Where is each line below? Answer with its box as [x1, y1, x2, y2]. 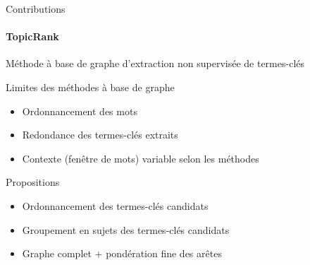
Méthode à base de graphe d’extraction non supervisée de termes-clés [6, 56, 305, 71]
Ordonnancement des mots [22, 103, 137, 118]
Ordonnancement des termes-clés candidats [22, 198, 209, 213]
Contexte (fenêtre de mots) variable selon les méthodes [22, 151, 259, 165]
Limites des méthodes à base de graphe [6, 79, 175, 94]
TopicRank [6, 29, 59, 44]
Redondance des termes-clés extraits [22, 127, 178, 142]
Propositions [6, 175, 60, 189]
